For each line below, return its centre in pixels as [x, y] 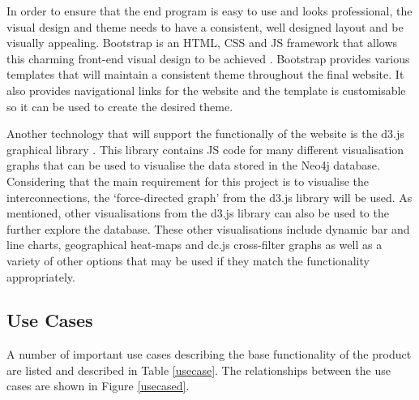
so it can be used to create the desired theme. [120, 106]
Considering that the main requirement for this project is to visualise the [188, 181]
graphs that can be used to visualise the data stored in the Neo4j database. [193, 165]
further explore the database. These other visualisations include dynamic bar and [208, 228]
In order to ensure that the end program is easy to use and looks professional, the [209, 11]
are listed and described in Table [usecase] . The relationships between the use [199, 370]
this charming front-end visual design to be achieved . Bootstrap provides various [208, 58]
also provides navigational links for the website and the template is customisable [206, 90]
